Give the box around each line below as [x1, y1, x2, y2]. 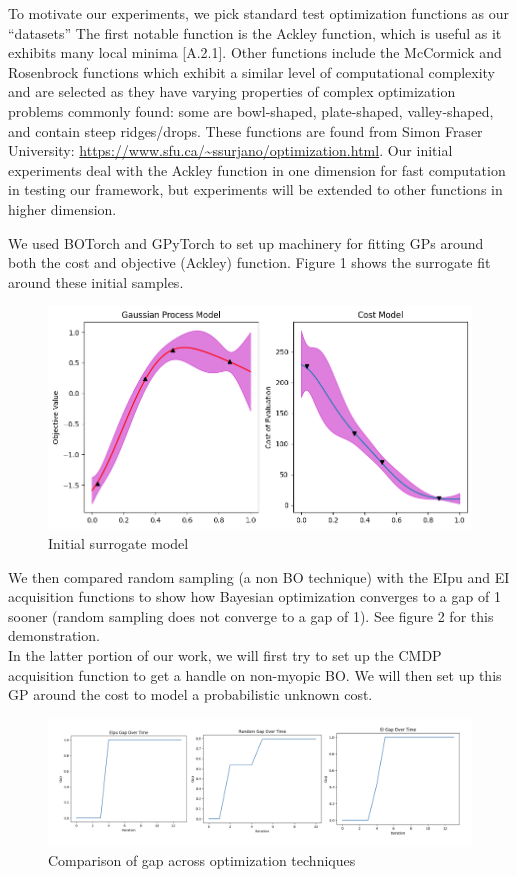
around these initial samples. [8, 271, 184, 292]
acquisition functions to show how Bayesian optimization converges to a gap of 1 [8, 586, 501, 607]
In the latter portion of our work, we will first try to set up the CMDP [8, 645, 442, 665]
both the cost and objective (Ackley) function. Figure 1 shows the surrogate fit [8, 252, 491, 273]
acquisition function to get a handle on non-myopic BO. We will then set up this [8, 664, 502, 685]
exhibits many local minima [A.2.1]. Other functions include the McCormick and [8, 42, 502, 63]
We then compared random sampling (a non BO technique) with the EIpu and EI [8, 566, 510, 587]
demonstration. [8, 625, 100, 646]
